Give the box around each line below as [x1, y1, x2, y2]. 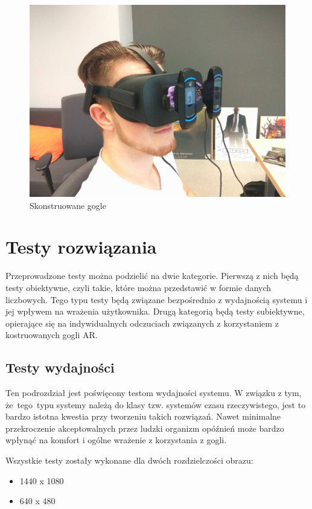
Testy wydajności [5, 358, 115, 377]
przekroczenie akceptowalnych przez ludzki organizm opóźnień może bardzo [5, 421, 284, 434]
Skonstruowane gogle [30, 199, 106, 211]
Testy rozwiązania [5, 234, 157, 259]
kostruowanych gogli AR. [5, 328, 98, 341]
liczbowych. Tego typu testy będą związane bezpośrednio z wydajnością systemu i [5, 293, 308, 306]
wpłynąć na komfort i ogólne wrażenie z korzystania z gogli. [5, 434, 227, 446]
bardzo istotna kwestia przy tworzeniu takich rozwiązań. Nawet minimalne [5, 410, 281, 423]
